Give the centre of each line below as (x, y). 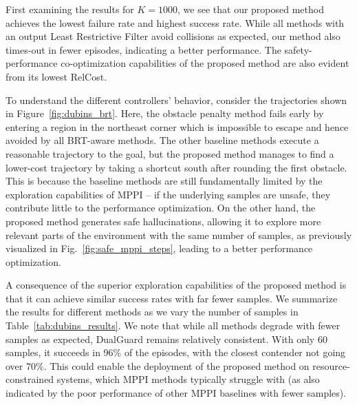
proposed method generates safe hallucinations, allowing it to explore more (163, 221)
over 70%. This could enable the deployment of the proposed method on (158, 365)
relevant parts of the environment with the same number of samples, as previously (179, 235)
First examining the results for (70, 9)
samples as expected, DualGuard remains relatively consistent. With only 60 (166, 339)
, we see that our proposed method (251, 9)
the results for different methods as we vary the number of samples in (152, 312)
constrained (30, 379)
